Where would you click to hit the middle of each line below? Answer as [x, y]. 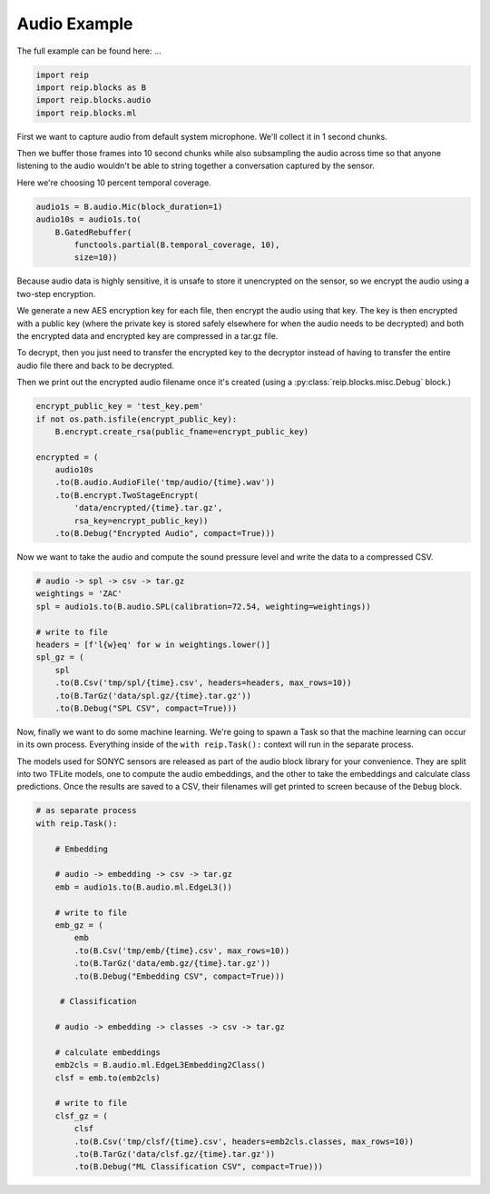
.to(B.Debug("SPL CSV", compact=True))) [146, 708]
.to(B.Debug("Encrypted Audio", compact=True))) [165, 533]
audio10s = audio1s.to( [89, 219]
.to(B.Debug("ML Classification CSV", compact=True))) [199, 1167]
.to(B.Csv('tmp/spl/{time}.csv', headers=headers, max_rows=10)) [203, 683]
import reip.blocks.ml [86, 113]
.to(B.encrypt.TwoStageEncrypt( [127, 495]
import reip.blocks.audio [93, 100]
